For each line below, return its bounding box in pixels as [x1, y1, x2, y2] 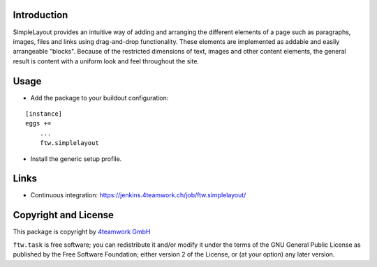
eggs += [25, 119, 52, 128]
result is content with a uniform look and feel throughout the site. [13, 56, 199, 66]
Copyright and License [13, 209, 114, 221]
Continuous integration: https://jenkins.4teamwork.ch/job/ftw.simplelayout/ [30, 191, 246, 199]
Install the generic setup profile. [30, 154, 122, 163]
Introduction [13, 9, 68, 21]
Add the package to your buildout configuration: [30, 93, 169, 102]
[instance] [25, 109, 63, 118]
